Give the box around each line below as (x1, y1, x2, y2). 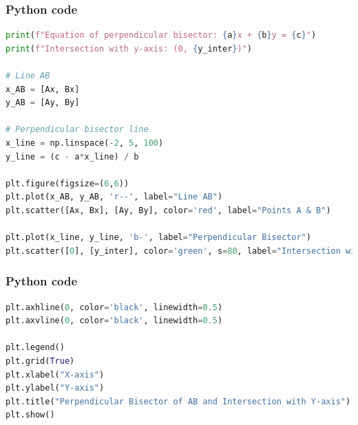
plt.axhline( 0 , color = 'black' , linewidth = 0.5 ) (6, 302, 223, 312)
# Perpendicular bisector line (6, 124, 149, 135)
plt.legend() (6, 342, 65, 353)
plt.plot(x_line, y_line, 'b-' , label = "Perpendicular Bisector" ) (6, 232, 311, 243)
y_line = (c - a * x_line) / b (6, 151, 139, 162)
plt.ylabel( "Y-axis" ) (6, 383, 105, 393)
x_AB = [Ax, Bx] (6, 84, 80, 94)
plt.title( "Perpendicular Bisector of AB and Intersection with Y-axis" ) (6, 396, 351, 406)
